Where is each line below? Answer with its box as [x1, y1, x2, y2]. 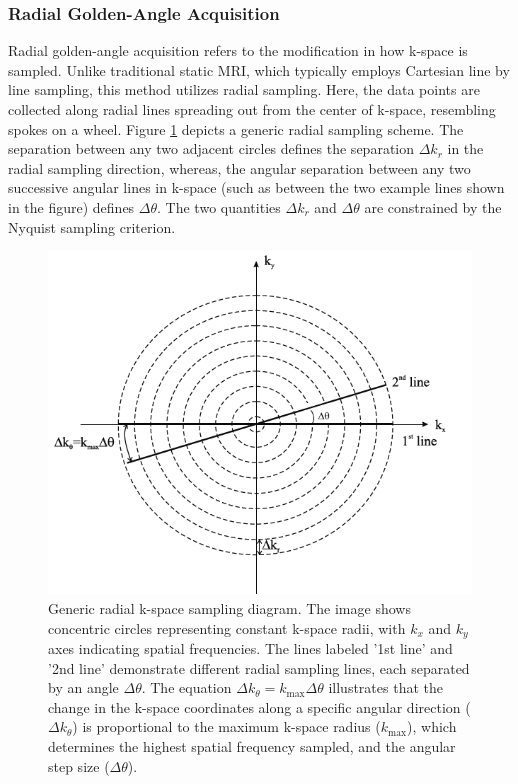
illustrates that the [328, 677, 443, 698]
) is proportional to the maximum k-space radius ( [72, 716, 381, 737]
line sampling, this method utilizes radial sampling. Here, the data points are [8, 79, 480, 100]
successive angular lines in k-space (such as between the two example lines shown [8, 177, 505, 198]
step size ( [48, 755, 110, 776]
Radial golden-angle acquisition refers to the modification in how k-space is [8, 40, 468, 61]
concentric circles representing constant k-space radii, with [48, 617, 406, 638]
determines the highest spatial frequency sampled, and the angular [48, 736, 456, 757]
